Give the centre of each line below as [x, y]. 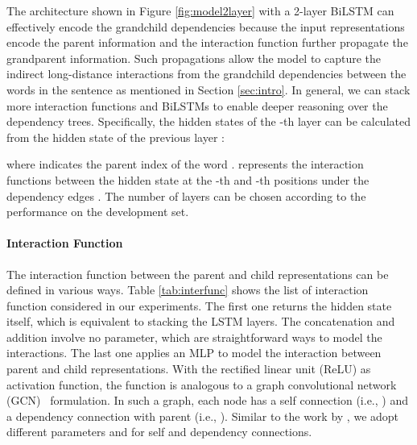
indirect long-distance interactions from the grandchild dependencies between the [206, 74]
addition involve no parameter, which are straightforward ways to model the [194, 337]
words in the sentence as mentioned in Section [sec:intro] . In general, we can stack [208, 89]
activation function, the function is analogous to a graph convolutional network [202, 384]
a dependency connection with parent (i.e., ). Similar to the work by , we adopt [203, 416]
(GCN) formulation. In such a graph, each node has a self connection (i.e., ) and [207, 400]
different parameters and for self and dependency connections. [159, 432]
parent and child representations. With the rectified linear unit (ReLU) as [189, 369]
